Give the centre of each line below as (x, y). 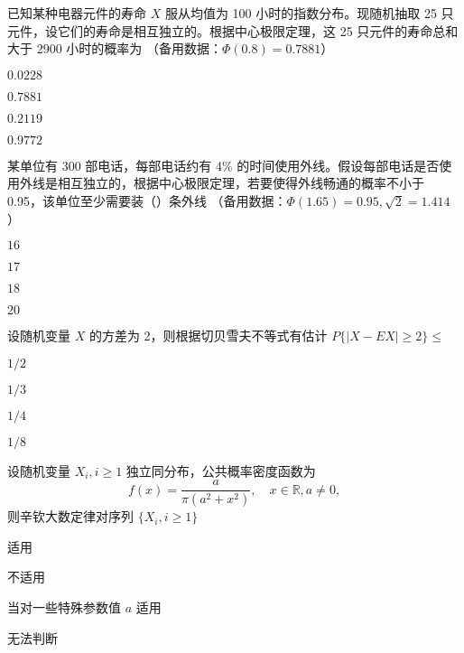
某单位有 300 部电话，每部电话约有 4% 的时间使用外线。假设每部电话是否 (223, 165)
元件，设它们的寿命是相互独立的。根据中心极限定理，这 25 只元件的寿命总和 (233, 30)
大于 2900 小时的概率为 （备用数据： (115, 48)
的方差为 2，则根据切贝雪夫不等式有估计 (208, 336)
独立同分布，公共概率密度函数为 (221, 470)
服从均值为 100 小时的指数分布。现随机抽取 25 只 (309, 13)
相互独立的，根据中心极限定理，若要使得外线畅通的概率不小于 (241, 183)
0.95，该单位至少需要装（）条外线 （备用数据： (147, 200)
